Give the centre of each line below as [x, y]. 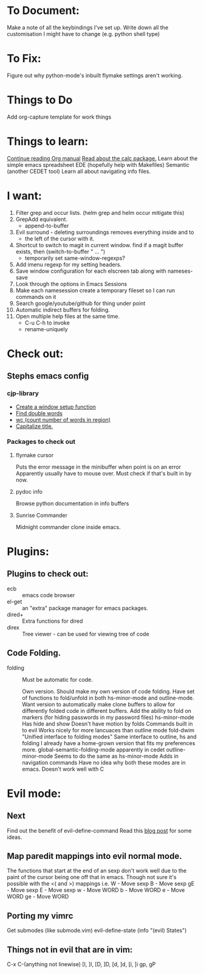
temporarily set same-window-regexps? [75, 258]
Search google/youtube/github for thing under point [80, 303]
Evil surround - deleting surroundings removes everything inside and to [105, 232]
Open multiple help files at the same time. [68, 316]
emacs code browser [49, 595]
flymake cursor [35, 455]
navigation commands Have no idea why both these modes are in [104, 762]
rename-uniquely [46, 329]
